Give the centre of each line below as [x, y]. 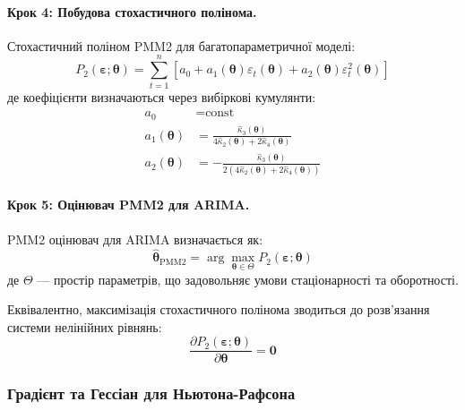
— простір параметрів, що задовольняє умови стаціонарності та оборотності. [248, 279]
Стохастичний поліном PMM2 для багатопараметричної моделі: [181, 45]
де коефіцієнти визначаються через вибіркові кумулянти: [162, 96]
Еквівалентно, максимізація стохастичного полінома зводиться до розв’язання [219, 309]
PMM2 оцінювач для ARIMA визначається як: [135, 239]
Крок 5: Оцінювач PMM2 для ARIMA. [129, 205]
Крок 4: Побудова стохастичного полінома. [132, 11]
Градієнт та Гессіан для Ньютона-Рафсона [151, 393]
